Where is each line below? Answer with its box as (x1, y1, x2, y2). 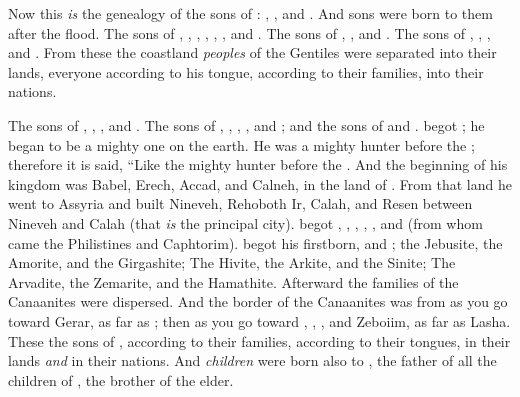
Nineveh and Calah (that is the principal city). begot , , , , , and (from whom (8, 212, 483, 233)
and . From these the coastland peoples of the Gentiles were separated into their (8, 42, 497, 63)
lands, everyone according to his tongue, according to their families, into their (8, 61, 484, 82)
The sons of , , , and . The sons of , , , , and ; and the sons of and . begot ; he (8, 114, 485, 135)
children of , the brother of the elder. (8, 369, 234, 390)
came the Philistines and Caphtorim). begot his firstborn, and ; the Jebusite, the (8, 232, 503, 253)
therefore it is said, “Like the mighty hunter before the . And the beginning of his (8, 154, 508, 175)
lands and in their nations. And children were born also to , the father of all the (8, 350, 497, 371)
